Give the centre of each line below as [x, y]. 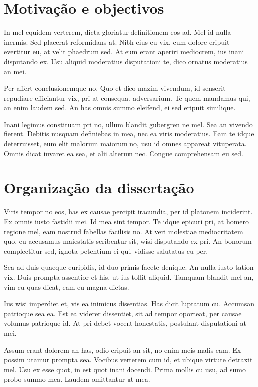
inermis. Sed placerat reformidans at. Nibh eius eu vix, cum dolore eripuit [117, 42]
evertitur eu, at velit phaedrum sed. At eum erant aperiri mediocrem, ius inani [124, 52]
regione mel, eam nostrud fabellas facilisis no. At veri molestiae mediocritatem [124, 231]
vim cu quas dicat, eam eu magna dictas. [66, 287]
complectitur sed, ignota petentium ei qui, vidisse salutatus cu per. [106, 250]
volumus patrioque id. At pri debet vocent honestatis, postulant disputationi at [125, 323]
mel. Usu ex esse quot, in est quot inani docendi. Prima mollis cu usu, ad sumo [125, 369]
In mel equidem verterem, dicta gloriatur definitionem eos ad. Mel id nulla [118, 32]
